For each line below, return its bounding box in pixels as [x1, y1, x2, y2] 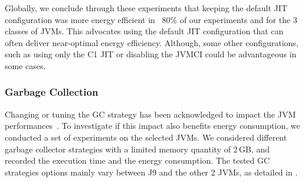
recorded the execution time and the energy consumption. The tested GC [5, 154, 270, 167]
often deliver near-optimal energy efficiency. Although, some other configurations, [5, 36, 299, 48]
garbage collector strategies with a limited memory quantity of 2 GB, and [5, 142, 270, 155]
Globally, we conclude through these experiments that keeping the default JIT [5, 2, 287, 14]
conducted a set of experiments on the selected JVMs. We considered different [5, 131, 287, 143]
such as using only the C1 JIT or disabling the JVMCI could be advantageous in [5, 48, 297, 60]
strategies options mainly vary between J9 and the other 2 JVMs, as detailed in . [5, 165, 298, 178]
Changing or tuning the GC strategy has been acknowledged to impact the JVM [5, 108, 296, 120]
